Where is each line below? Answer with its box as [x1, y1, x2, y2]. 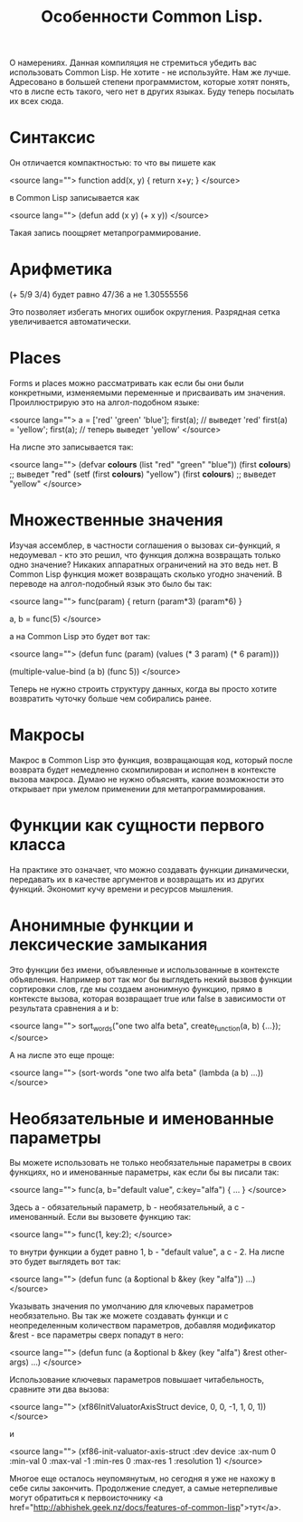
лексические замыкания [9, 934, 208, 955]
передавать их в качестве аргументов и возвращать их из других [9, 874, 265, 884]
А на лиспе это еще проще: [9, 1049, 115, 1060]
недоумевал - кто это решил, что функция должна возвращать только [9, 549, 281, 560]
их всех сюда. [9, 96, 64, 107]
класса [9, 835, 66, 856]
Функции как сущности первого [9, 816, 265, 836]
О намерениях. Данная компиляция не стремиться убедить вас [9, 57, 258, 69]
